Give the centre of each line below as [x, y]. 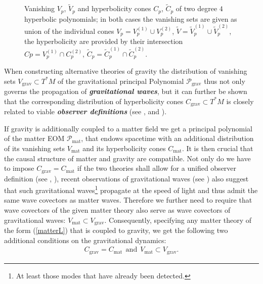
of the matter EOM [34, 138]
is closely [240, 101]
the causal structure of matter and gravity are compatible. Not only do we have [127, 158]
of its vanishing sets [35, 148]
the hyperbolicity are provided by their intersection [104, 41]
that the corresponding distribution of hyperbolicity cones [94, 101]
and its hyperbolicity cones [124, 148]
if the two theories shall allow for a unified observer [157, 168]
